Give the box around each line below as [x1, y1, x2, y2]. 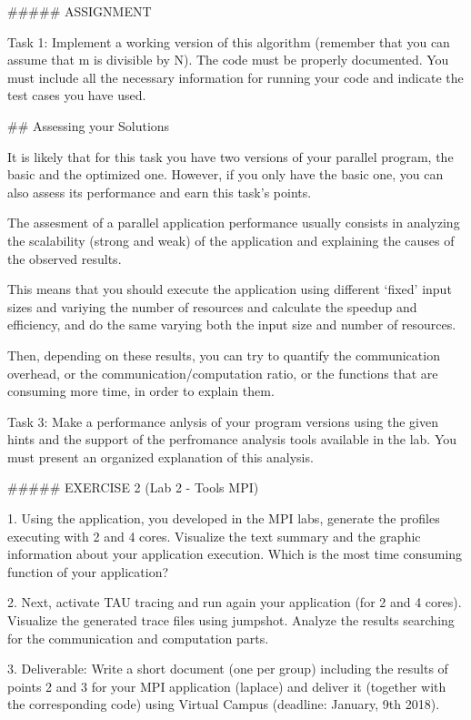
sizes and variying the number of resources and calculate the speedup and [7, 297, 417, 316]
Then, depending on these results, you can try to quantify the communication [7, 345, 440, 364]
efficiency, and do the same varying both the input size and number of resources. [7, 315, 456, 334]
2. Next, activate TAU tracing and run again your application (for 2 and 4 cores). [7, 593, 462, 612]
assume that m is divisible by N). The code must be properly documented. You [7, 50, 449, 69]
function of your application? [7, 562, 169, 581]
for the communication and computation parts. [7, 628, 269, 647]
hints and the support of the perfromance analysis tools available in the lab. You [7, 430, 457, 449]
